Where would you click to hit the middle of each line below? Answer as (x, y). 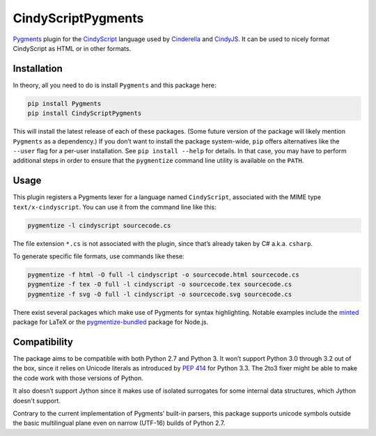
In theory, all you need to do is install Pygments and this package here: (115, 85)
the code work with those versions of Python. (78, 378)
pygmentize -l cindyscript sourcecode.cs (99, 225)
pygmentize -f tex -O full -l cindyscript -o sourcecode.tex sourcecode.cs (160, 285)
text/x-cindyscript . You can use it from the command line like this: (115, 207)
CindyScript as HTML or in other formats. (72, 48)
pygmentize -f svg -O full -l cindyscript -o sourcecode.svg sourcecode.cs (160, 294)
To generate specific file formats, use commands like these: (99, 256)
